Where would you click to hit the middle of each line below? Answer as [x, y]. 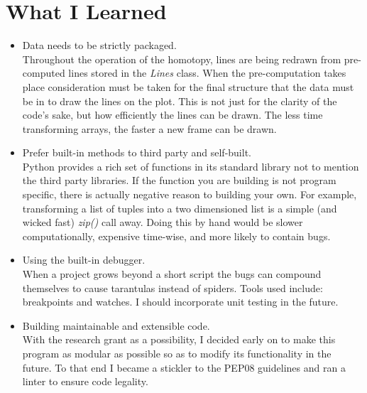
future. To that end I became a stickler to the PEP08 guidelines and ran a [184, 367]
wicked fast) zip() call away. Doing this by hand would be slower [163, 222]
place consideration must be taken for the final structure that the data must [188, 86]
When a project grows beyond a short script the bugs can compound [172, 274]
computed [44, 73]
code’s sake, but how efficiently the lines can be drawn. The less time [172, 115]
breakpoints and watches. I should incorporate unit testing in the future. [180, 302]
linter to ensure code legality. [85, 381]
